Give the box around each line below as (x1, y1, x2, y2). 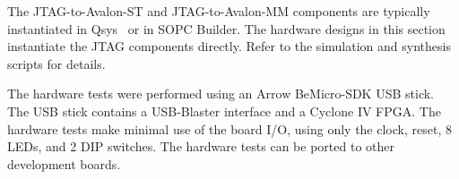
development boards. (7, 154, 121, 173)
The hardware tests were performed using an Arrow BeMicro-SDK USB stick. (7, 84, 434, 103)
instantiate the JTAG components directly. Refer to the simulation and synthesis (7, 37, 451, 55)
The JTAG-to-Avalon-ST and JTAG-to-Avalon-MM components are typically (7, 2, 430, 20)
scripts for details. (7, 54, 106, 72)
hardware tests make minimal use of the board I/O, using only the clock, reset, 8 (7, 119, 452, 138)
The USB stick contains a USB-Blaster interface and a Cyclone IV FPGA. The (7, 101, 441, 120)
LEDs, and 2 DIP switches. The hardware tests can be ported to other (7, 137, 394, 156)
